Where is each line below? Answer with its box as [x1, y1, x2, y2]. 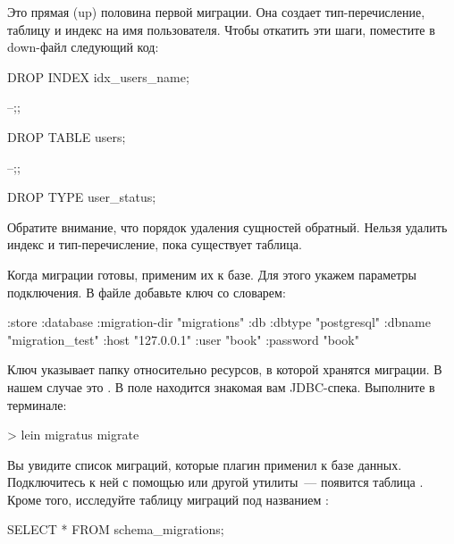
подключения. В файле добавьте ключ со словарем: [7, 282, 286, 301]
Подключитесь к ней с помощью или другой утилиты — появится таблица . [7, 473, 424, 491]
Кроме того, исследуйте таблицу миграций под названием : [7, 490, 329, 508]
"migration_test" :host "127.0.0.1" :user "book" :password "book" [7, 330, 359, 348]
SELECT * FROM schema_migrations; [7, 520, 224, 539]
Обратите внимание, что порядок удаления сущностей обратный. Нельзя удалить [7, 217, 448, 236]
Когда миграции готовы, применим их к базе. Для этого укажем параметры [7, 264, 417, 283]
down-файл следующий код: [7, 38, 159, 56]
